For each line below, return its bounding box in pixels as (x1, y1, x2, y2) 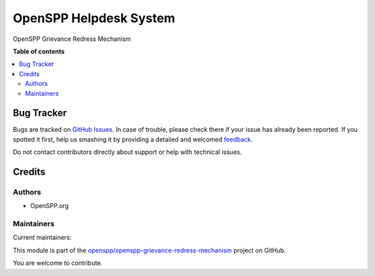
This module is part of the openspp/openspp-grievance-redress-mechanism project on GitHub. (12, 246, 286, 255)
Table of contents (12, 47, 65, 55)
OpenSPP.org (30, 202, 69, 210)
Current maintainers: (12, 233, 72, 242)
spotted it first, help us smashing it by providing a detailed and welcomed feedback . (12, 135, 253, 144)
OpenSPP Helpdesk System (12, 10, 176, 26)
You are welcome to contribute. (12, 259, 103, 267)
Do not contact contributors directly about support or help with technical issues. (12, 148, 242, 156)
